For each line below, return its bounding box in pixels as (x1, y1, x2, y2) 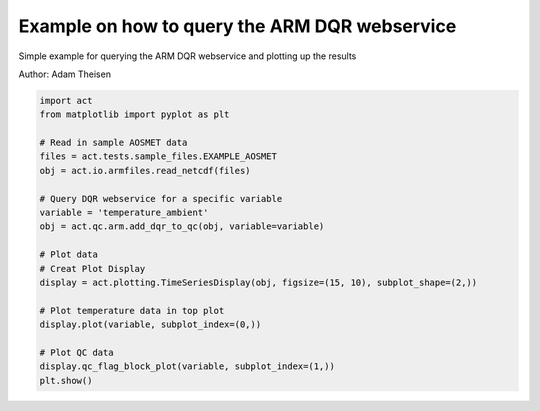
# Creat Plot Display (39, 263, 146, 274)
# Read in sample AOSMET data (39, 137, 188, 149)
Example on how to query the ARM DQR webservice (18, 15, 457, 37)
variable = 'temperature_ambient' (39, 207, 209, 219)
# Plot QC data (39, 346, 114, 358)
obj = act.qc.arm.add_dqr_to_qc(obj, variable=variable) (39, 221, 325, 232)
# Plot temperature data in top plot (39, 305, 225, 316)
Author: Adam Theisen (18, 68, 112, 80)
